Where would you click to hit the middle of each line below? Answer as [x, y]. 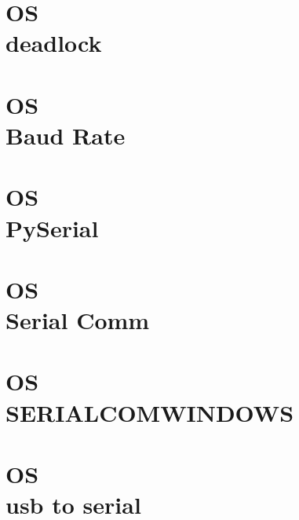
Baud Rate [66, 135]
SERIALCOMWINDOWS [150, 412]
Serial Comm [78, 320]
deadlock [54, 43]
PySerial [52, 227]
